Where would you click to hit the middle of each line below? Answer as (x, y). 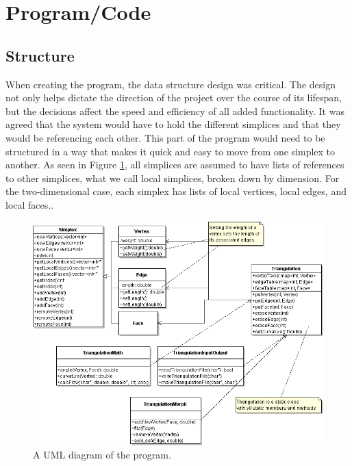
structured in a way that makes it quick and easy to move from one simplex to (171, 151)
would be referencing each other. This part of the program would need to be (165, 137)
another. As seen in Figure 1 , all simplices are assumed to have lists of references (175, 165)
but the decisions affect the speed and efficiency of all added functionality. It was (175, 111)
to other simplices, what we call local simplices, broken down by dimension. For (173, 178)
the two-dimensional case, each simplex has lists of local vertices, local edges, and (176, 191)
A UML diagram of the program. (102, 455)
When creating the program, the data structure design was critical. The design (171, 84)
